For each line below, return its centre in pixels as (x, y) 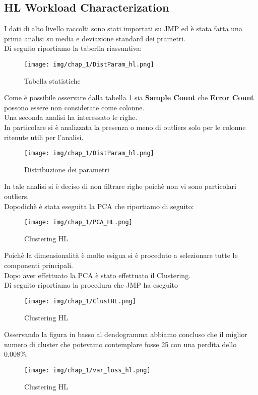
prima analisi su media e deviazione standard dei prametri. (95, 38)
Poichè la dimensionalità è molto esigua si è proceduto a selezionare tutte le (121, 255)
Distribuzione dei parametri (67, 169)
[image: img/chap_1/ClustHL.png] (80, 301)
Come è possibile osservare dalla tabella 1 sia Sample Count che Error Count (129, 97)
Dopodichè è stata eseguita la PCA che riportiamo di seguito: (99, 206)
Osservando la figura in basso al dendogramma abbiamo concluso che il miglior (126, 334)
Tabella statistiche (52, 80)
